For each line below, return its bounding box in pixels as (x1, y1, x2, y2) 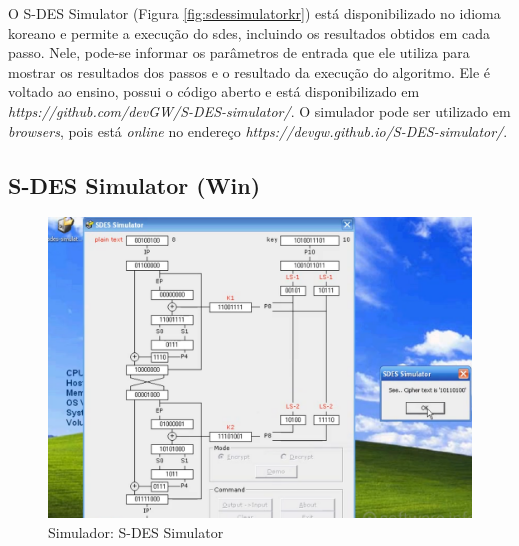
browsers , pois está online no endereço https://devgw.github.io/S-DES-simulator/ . (8, 120, 508, 141)
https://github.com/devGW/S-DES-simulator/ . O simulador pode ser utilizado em (8, 100, 511, 121)
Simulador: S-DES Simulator (48, 521, 224, 542)
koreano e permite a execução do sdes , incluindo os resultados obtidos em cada (8, 22, 491, 43)
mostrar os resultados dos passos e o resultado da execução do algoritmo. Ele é (8, 61, 491, 82)
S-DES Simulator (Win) (8, 169, 261, 200)
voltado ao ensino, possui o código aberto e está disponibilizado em (8, 81, 420, 102)
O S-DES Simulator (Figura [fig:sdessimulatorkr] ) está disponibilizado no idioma (8, 3, 501, 23)
